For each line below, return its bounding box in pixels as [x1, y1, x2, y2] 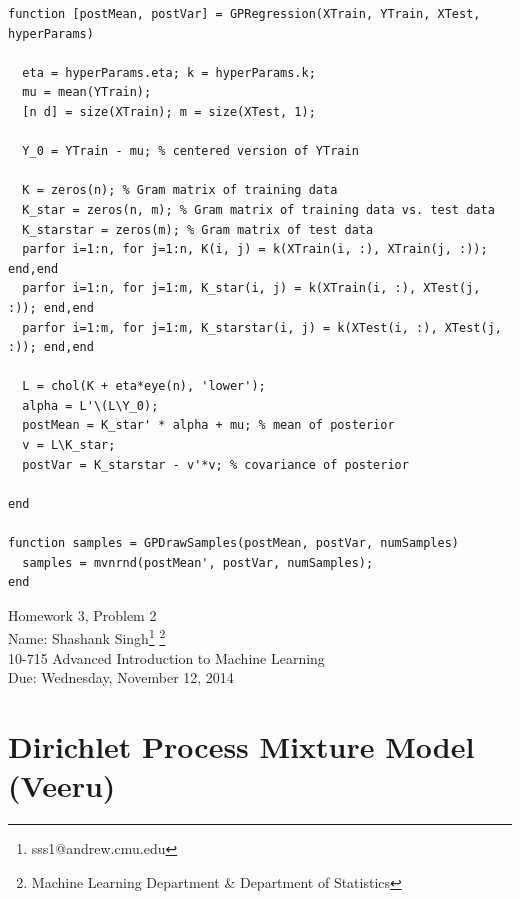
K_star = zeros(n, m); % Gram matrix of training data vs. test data [22, 202, 495, 217]
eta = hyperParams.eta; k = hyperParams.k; [22, 65, 316, 80]
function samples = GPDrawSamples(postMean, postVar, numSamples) [8, 536, 460, 551]
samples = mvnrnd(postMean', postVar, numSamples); [22, 555, 374, 570]
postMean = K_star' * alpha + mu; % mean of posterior [22, 418, 395, 433]
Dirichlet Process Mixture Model [8, 726, 475, 767]
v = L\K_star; [22, 438, 116, 453]
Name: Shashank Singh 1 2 [8, 625, 166, 649]
